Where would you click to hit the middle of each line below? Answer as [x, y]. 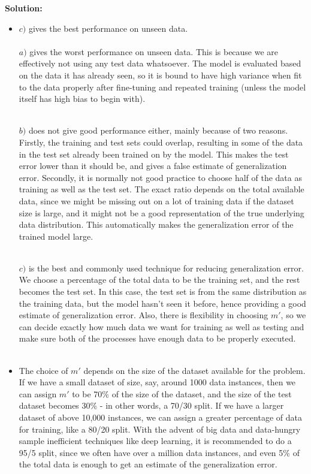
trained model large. [56, 236]
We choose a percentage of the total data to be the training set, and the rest [159, 280]
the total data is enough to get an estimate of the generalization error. [148, 464]
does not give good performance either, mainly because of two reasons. [158, 130]
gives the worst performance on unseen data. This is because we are [154, 51]
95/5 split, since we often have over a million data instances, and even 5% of [159, 452]
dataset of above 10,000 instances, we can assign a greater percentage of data [160, 417]
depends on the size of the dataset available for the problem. [194, 370]
